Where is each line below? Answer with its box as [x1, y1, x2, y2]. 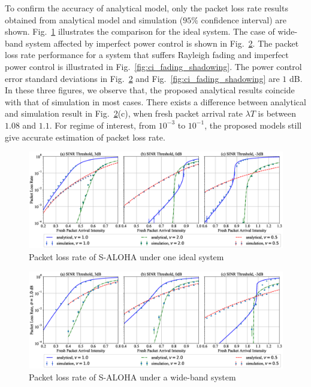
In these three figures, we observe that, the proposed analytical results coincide [5, 84, 295, 96]
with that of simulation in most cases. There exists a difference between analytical [5, 95, 306, 108]
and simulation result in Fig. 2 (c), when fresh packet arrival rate [5, 107, 243, 120]
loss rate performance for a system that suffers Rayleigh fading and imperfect [5, 48, 289, 61]
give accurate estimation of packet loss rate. [5, 130, 165, 143]
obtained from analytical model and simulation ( [5, 13, 183, 26]
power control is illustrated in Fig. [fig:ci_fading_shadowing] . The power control [5, 60, 302, 72]
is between [258, 107, 297, 120]
